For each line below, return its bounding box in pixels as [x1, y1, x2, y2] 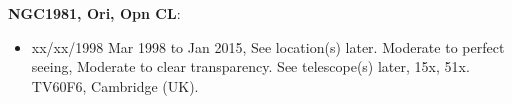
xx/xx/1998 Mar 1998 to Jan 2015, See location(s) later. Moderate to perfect [31, 36, 505, 57]
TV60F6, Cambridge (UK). [31, 75, 199, 96]
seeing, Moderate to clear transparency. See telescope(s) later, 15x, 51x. [31, 56, 470, 77]
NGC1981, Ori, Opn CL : [8, 3, 181, 23]
